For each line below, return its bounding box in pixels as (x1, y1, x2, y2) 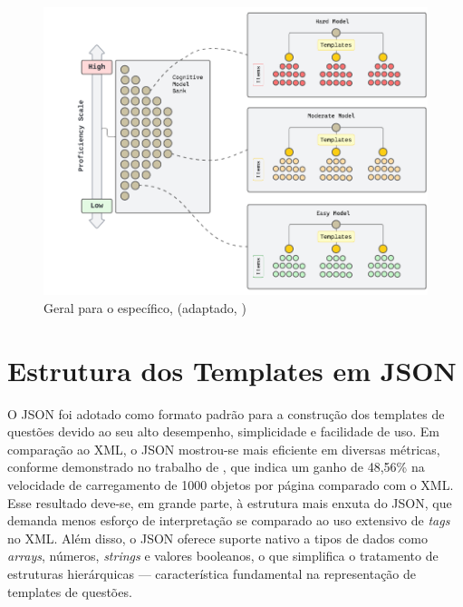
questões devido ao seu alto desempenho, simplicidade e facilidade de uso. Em (7, 422, 440, 441)
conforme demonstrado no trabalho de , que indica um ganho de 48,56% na (7, 457, 425, 476)
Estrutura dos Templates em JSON (7, 351, 457, 388)
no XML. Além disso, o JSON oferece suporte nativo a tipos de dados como (7, 528, 428, 547)
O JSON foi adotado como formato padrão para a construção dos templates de (7, 404, 445, 423)
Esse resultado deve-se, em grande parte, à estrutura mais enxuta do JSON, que (7, 493, 452, 512)
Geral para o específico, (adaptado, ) (43, 298, 246, 317)
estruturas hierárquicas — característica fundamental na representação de (7, 564, 417, 583)
